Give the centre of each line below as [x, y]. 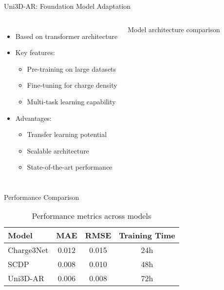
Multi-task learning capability [71, 101]
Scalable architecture [58, 150]
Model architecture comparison [174, 29]
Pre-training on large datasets [72, 68]
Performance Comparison [42, 197]
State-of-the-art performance [70, 167]
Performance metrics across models [92, 215]
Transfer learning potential [67, 134]
